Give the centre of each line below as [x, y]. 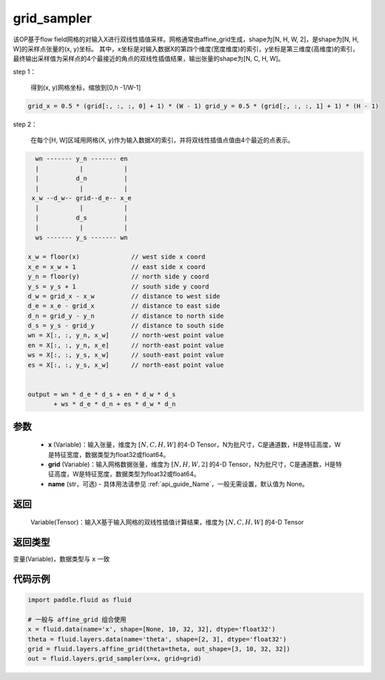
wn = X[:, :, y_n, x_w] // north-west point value [126, 335]
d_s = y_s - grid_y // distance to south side [126, 326]
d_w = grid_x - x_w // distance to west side [124, 296]
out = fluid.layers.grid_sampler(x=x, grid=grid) [115, 659]
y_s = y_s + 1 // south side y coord [119, 286]
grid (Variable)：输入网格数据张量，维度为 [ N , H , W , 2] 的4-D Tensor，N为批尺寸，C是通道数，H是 [192, 464]
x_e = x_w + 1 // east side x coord [117, 267]
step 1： [25, 72]
